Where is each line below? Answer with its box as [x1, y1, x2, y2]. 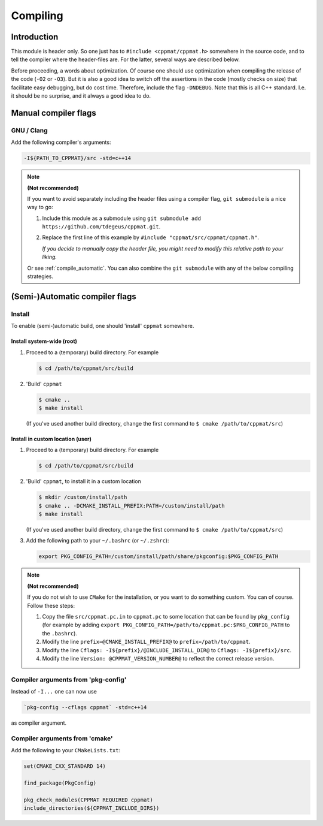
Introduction [11, 32, 59, 42]
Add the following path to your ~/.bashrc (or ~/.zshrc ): [26, 537, 169, 544]
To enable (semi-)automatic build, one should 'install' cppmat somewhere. [11, 322, 194, 330]
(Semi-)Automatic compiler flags [11, 291, 137, 302]
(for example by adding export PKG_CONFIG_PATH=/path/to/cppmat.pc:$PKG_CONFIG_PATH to [42, 621, 290, 629]
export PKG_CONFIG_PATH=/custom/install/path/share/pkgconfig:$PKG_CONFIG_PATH [38, 553, 279, 560]
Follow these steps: [27, 602, 75, 609]
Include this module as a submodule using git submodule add [42, 215, 202, 222]
